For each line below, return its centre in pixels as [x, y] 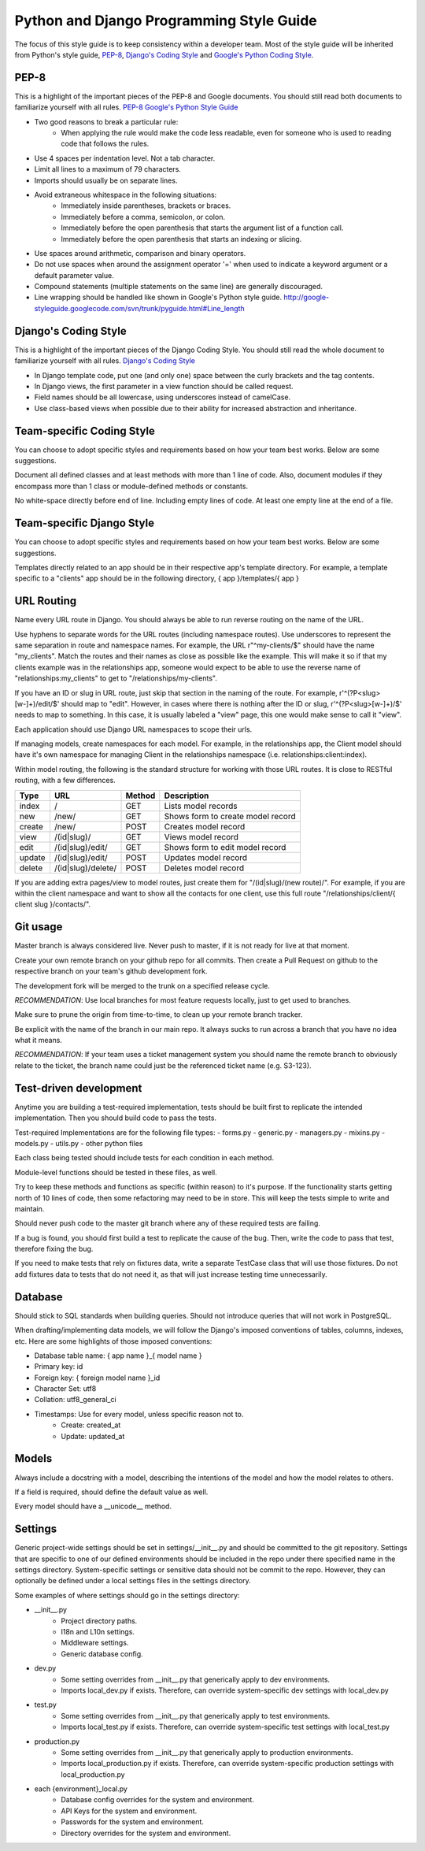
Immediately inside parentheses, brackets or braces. [146, 206]
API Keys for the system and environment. [129, 1811]
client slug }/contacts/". [52, 904]
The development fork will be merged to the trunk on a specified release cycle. [142, 985]
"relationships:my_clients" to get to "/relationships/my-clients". [116, 678]
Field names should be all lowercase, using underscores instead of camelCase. [163, 397]
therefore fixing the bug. [54, 1249]
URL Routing [46, 601]
